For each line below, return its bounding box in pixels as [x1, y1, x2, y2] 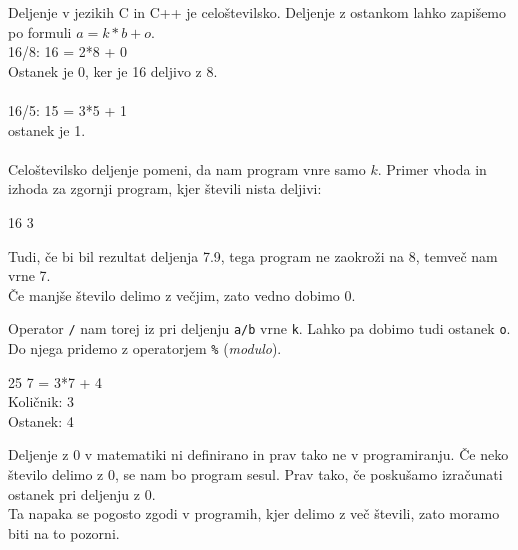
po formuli [8, 21, 72, 42]
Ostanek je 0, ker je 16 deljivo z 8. [8, 60, 218, 81]
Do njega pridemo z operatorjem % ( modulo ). [8, 337, 282, 358]
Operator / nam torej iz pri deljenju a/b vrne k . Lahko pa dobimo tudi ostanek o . [8, 318, 511, 339]
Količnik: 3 [8, 391, 75, 412]
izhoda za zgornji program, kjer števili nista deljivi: [8, 178, 322, 199]
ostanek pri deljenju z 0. [8, 483, 156, 504]
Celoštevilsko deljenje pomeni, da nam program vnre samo [8, 158, 366, 179]
